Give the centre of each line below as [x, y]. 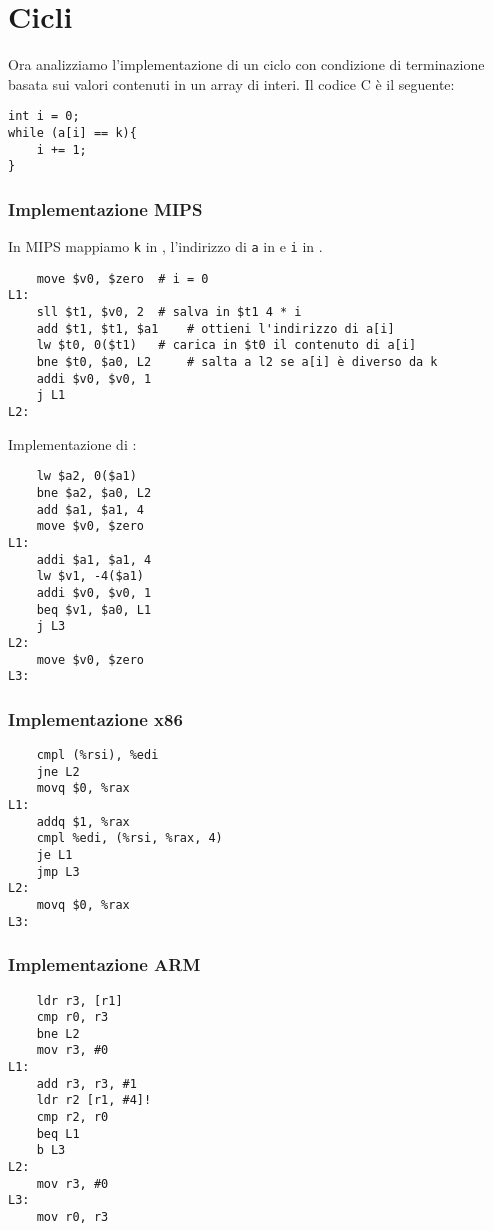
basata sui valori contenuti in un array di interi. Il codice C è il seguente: [231, 83]
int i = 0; [44, 116]
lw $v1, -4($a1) [90, 576]
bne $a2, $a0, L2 [94, 492]
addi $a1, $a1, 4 [94, 559]
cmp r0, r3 [72, 1017]
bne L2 [58, 1033]
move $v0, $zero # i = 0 [122, 278]
